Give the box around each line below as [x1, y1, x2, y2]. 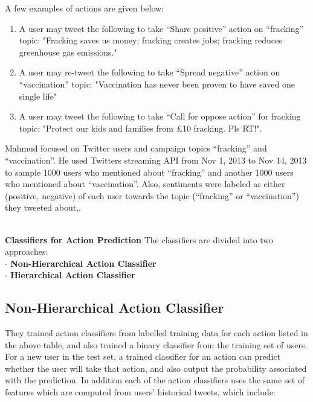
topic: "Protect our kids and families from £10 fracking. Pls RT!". [19, 121, 262, 134]
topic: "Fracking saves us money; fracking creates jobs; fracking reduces [19, 34, 282, 46]
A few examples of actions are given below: [5, 2, 164, 14]
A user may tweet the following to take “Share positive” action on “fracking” [19, 22, 304, 34]
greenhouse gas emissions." [19, 45, 117, 58]
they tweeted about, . [5, 201, 82, 214]
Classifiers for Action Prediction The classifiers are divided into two [5, 233, 274, 246]
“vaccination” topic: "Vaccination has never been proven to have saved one [19, 77, 295, 90]
